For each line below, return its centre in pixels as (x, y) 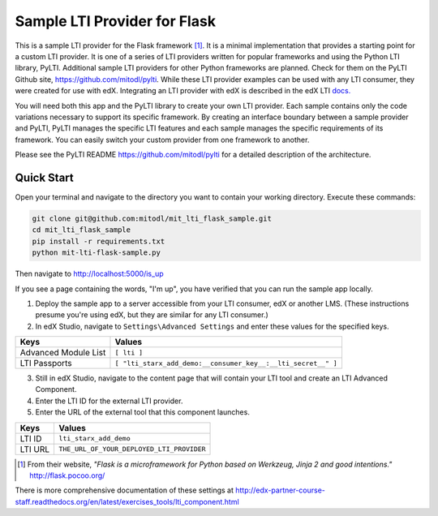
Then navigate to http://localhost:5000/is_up (89, 274)
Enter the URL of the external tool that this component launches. (143, 412)
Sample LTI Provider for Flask (116, 21)
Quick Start (44, 177)
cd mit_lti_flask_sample (82, 230)
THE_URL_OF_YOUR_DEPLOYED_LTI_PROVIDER (132, 449)
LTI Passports (46, 363)
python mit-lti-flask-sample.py (97, 253)
